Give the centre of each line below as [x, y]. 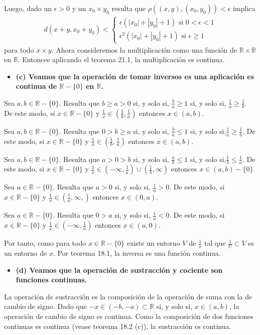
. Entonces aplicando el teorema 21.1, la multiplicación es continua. [121, 59]
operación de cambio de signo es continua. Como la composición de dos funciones [129, 316]
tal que [215, 243]
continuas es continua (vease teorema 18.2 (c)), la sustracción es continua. [118, 326]
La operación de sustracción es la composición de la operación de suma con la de [128, 296]
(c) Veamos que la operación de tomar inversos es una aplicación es [135, 76]
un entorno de [26, 253]
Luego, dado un [28, 8]
